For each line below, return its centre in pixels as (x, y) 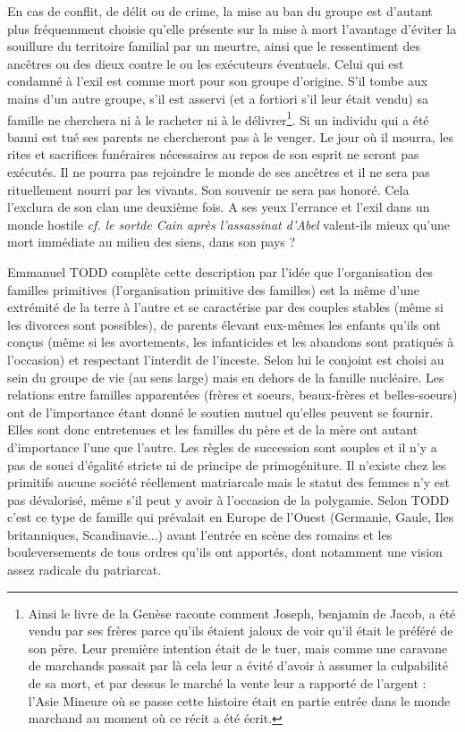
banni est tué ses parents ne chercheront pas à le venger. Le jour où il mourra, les (231, 136)
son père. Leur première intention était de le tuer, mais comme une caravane (238, 648)
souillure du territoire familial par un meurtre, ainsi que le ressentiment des (214, 46)
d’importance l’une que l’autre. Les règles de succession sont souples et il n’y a (222, 446)
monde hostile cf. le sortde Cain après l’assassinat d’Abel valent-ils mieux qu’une (228, 224)
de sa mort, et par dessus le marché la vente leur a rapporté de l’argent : (227, 683)
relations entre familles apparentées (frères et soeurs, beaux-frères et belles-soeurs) (232, 395)
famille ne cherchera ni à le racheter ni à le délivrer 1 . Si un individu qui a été (218, 118)
